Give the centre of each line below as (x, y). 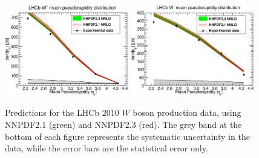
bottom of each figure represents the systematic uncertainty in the (127, 136)
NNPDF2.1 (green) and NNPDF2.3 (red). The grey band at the (123, 125)
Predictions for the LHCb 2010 (62, 112)
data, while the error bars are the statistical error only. (107, 148)
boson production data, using (187, 112)
